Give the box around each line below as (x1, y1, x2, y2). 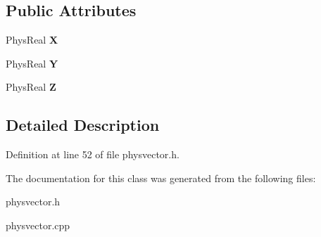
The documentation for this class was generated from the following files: (6, 170, 316, 185)
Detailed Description (6, 114, 160, 136)
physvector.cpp (6, 217, 70, 232)
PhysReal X (6, 32, 58, 47)
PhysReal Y (6, 56, 58, 70)
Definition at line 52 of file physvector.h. (6, 147, 180, 162)
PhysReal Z (6, 79, 56, 94)
